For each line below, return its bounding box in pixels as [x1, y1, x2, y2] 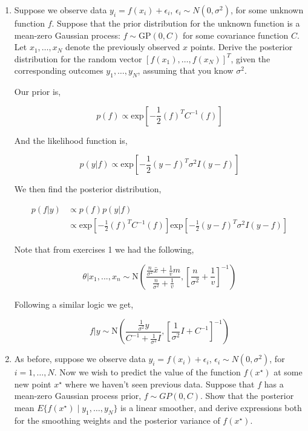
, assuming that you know [137, 64, 234, 77]
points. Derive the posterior [190, 41, 293, 53]
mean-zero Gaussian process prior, [14, 389, 142, 402]
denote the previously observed [65, 41, 180, 53]
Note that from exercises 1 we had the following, [14, 243, 194, 256]
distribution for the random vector [14, 52, 142, 65]
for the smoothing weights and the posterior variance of [14, 413, 220, 426]
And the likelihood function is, [14, 134, 128, 146]
